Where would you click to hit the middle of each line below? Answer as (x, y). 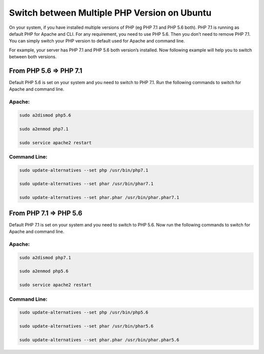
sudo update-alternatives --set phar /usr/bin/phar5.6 (86, 326)
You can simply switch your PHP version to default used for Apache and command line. (97, 41)
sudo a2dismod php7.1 (45, 257)
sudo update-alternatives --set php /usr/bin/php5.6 (84, 312)
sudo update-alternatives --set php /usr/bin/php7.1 (84, 170)
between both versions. (33, 57)
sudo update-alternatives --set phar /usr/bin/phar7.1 (86, 184)
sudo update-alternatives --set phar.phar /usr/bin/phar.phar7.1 (99, 198)
